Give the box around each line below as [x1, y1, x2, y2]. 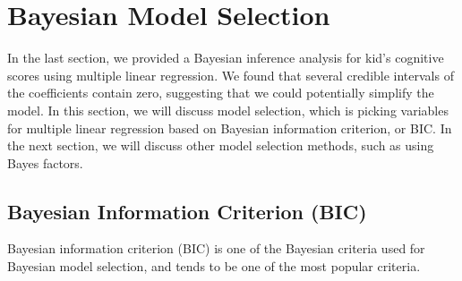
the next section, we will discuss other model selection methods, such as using [7, 136, 434, 155]
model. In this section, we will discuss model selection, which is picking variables [7, 100, 449, 119]
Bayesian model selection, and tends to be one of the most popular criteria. [7, 257, 421, 276]
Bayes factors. [7, 153, 83, 172]
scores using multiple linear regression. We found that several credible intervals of [7, 65, 454, 84]
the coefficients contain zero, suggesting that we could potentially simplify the [7, 83, 434, 102]
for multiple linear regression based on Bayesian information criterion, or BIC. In [7, 118, 452, 137]
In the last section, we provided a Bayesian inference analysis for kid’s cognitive [7, 48, 444, 67]
